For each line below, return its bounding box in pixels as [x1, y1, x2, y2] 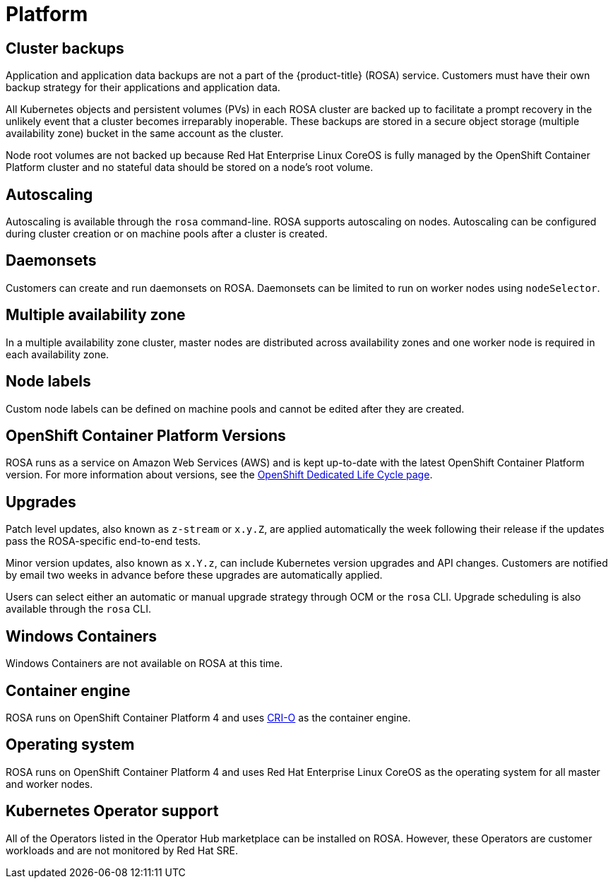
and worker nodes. [6, 777, 93, 790]
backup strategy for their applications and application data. [6, 81, 280, 94]
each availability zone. [6, 348, 109, 360]
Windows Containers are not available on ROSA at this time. [6, 657, 283, 670]
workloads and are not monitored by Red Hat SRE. [6, 844, 238, 856]
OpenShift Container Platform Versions [6, 426, 286, 444]
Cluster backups [6, 39, 124, 57]
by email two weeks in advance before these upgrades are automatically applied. [6, 569, 383, 582]
